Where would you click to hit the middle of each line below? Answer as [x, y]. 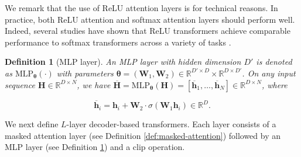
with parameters [85, 73]
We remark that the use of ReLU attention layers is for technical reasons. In [141, 8]
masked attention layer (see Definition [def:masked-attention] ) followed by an [143, 135]
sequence [20, 84]
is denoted [274, 62]
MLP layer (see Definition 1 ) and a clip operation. [95, 147]
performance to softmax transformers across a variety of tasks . [118, 42]
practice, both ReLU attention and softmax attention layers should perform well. [150, 19]
